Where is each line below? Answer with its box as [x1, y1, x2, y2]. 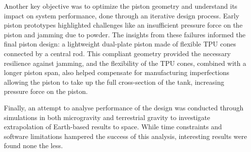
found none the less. [4, 140, 63, 151]
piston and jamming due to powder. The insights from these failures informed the [4, 29, 246, 39]
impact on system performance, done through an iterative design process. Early [4, 10, 239, 20]
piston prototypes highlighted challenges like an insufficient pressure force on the [4, 20, 243, 30]
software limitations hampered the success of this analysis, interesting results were [4, 131, 247, 141]
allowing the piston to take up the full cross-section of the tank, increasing [4, 76, 224, 87]
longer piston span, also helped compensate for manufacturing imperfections [4, 67, 230, 77]
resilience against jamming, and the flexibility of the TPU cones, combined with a [4, 58, 246, 68]
